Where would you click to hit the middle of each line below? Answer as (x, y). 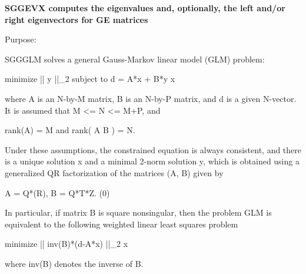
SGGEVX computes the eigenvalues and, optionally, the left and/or (145, 8)
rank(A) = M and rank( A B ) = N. (70, 130)
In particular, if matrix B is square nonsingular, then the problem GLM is (138, 212)
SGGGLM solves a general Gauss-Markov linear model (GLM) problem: (135, 59)
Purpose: (21, 39)
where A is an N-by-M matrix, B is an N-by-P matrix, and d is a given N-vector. (151, 98)
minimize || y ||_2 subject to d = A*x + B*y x (90, 79)
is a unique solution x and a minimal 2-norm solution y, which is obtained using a (152, 161)
